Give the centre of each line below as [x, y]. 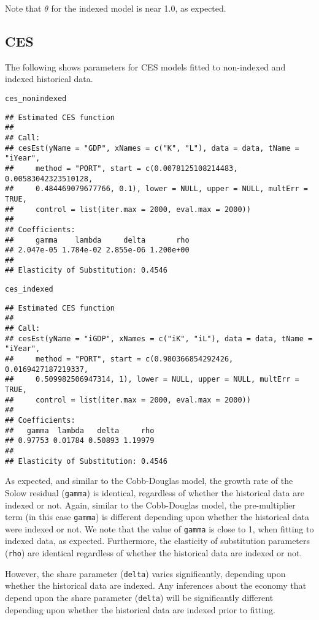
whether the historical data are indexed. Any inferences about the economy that [156, 585]
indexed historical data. [49, 79]
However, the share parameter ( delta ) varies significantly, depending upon [145, 573]
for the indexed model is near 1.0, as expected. [139, 8]
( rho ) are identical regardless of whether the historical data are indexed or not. [154, 553]
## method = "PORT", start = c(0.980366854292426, [119, 359]
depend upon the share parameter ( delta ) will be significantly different [139, 597]
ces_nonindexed [36, 98]
